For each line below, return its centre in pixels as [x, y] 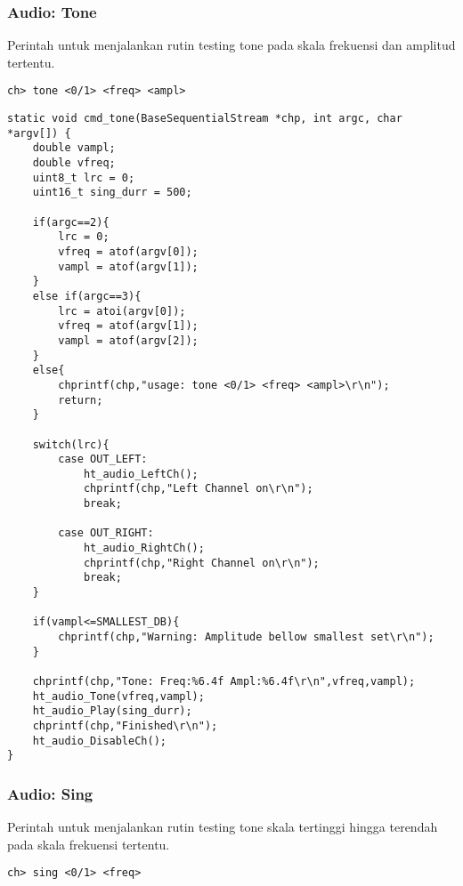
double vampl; [74, 148]
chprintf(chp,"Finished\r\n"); [125, 725]
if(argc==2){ [71, 222]
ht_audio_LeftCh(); [141, 474]
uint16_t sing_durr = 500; [112, 193]
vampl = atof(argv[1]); [128, 266]
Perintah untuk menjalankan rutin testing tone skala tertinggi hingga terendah [223, 827]
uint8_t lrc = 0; [84, 177]
